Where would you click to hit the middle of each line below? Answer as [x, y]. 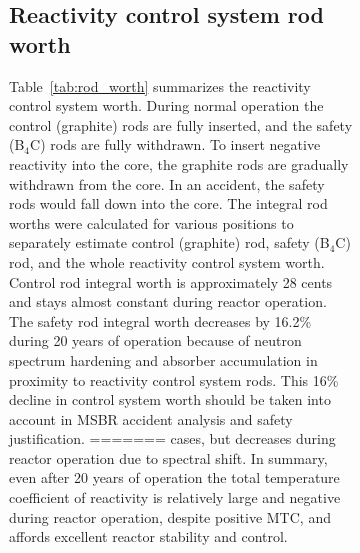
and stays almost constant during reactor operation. [168, 301]
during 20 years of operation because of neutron [155, 340]
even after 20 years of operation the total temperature [174, 477]
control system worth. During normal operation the [166, 105]
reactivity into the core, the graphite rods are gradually [179, 163]
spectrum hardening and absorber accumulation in [163, 359]
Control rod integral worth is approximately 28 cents [171, 281]
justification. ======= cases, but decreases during [172, 438]
